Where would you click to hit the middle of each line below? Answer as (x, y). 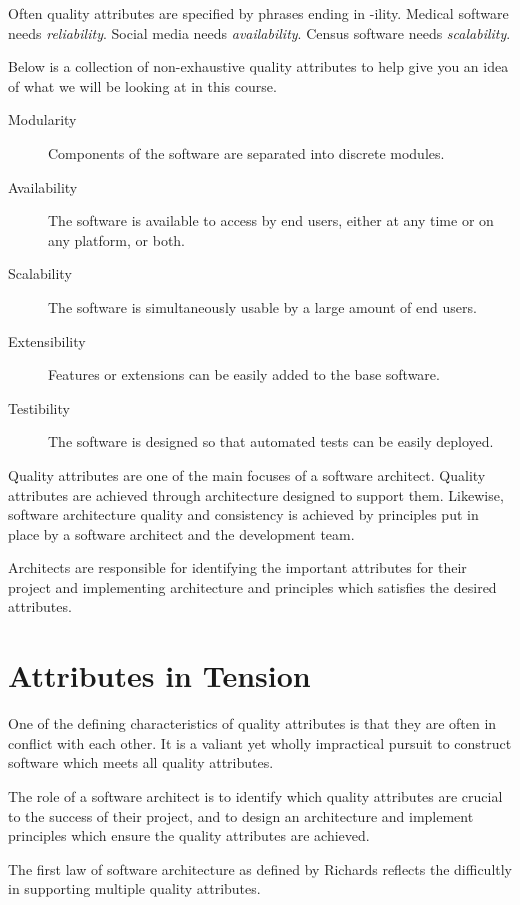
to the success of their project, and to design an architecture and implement (241, 815)
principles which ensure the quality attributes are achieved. (189, 835)
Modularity (42, 119)
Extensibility (47, 340)
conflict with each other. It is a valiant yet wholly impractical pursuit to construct (260, 742)
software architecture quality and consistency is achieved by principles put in (243, 514)
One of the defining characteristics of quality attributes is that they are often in (252, 723)
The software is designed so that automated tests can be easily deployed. (271, 441)
